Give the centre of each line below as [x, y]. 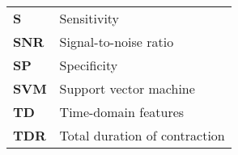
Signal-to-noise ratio [117, 42]
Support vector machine [127, 88]
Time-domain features [122, 112]
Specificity [89, 65]
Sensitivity [89, 18]
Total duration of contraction [142, 135]
